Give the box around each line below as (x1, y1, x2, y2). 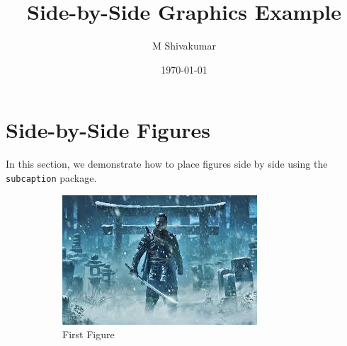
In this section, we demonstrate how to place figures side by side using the (6, 156, 328, 171)
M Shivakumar (152, 38, 216, 53)
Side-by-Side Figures (6, 115, 211, 144)
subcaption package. (6, 170, 97, 185)
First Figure (62, 327, 115, 342)
